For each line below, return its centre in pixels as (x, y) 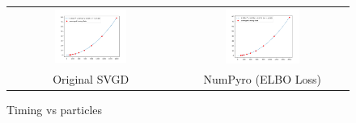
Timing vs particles (55, 109)
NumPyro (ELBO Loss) (262, 78)
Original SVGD (91, 78)
